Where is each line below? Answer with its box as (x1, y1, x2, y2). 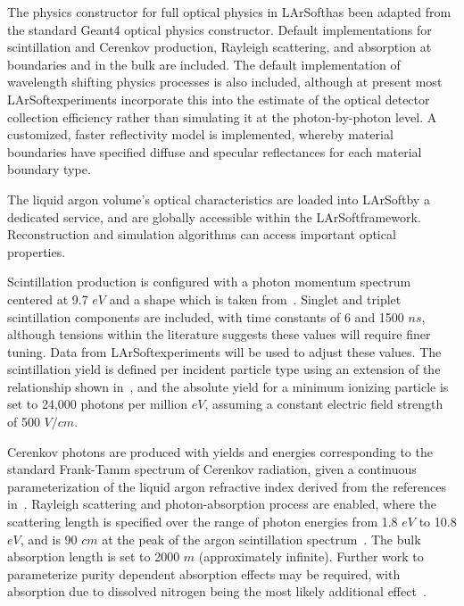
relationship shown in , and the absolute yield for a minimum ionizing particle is (7, 377, 449, 395)
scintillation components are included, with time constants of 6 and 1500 (7, 307, 404, 326)
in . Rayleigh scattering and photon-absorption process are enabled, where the (7, 494, 437, 513)
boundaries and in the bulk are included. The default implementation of (7, 54, 401, 73)
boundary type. (7, 160, 91, 178)
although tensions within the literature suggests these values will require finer (7, 325, 431, 344)
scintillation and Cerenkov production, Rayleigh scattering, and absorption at (7, 37, 432, 56)
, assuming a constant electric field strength (204, 394, 443, 413)
